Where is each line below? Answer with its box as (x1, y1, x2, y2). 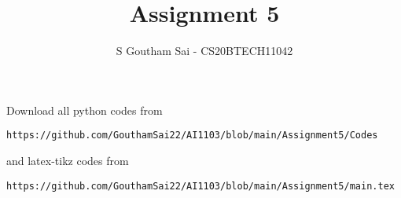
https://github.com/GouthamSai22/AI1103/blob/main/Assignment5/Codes (6, 130, 378, 141)
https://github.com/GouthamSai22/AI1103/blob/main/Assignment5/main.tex (6, 180, 395, 192)
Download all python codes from (6, 101, 163, 118)
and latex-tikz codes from (6, 152, 129, 168)
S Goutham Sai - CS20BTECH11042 (116, 42, 293, 59)
